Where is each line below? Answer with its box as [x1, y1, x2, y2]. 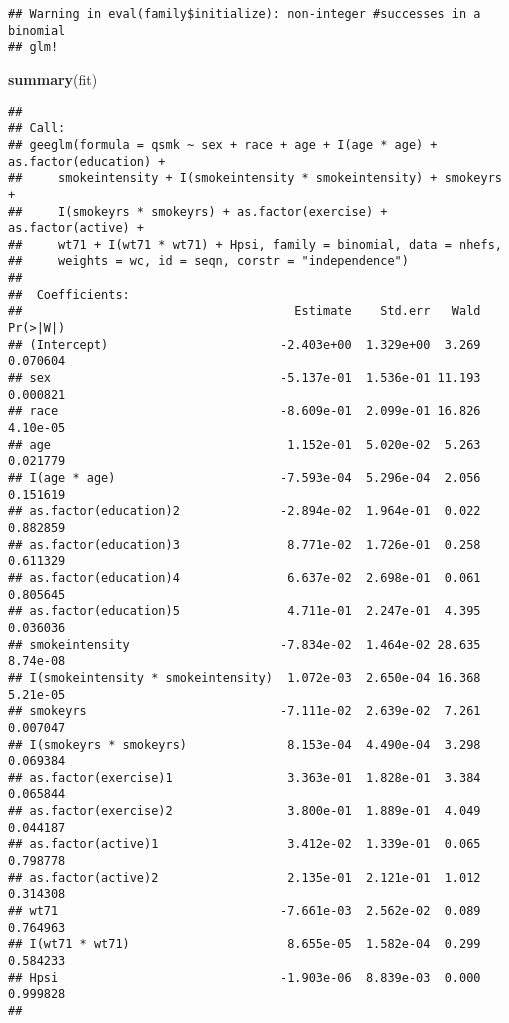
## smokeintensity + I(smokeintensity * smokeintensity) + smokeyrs [8, 171, 502, 186]
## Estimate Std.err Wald [8, 304, 481, 319]
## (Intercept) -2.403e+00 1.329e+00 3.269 [8, 337, 481, 352]
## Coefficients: [8, 287, 130, 302]
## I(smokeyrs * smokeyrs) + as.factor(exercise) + [8, 204, 388, 219]
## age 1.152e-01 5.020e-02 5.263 [8, 437, 481, 452]
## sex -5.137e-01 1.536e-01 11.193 [8, 371, 481, 386]
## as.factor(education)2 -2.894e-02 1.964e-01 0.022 [8, 504, 481, 519]
